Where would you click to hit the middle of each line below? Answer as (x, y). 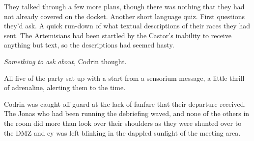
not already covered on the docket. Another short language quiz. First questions (124, 16)
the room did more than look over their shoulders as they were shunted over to (123, 123)
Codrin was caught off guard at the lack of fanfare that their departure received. (125, 104)
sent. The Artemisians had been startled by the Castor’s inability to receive (118, 35)
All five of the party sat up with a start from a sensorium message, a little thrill (124, 78)
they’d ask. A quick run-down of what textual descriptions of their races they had (127, 26)
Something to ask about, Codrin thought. (65, 61)
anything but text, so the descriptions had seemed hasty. (89, 45)
